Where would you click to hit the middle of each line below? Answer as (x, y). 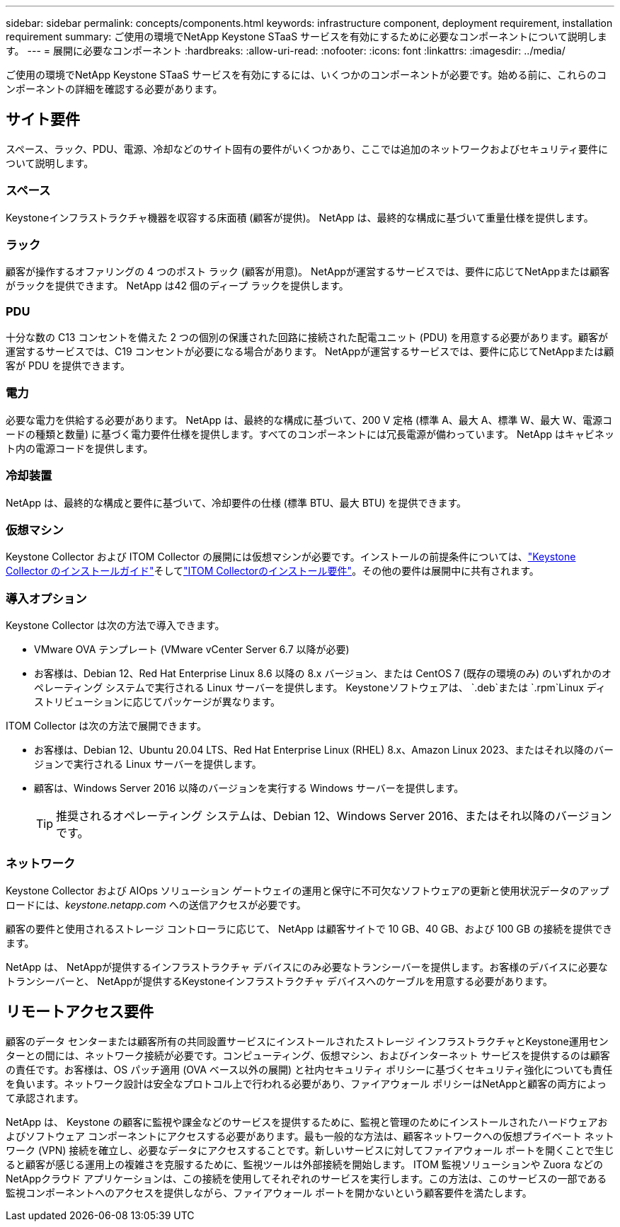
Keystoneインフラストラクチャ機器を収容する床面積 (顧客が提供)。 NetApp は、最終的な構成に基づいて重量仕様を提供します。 (300, 217)
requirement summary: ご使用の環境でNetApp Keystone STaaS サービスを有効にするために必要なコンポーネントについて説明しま (306, 36)
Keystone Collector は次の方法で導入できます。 (115, 626)
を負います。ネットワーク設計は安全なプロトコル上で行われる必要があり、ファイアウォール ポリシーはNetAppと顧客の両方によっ (306, 1083)
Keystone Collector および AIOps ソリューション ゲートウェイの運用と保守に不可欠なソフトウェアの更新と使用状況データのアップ (308, 890)
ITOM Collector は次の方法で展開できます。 (106, 726)
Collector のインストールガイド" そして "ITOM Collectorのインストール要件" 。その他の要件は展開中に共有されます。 (272, 571)
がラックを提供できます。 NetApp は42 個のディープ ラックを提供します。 (177, 286)
